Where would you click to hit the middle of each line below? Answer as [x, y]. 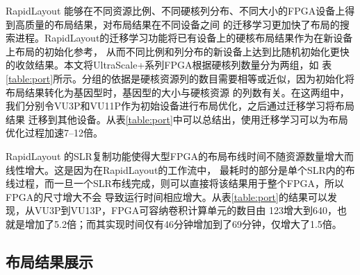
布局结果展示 [49, 261]
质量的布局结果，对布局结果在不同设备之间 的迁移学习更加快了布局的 [182, 24]
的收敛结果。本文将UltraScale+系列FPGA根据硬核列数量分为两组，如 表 [169, 65]
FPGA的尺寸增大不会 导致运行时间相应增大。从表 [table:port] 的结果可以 [166, 196]
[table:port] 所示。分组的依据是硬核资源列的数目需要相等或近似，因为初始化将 [180, 78]
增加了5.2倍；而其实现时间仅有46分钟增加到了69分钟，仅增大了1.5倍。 [183, 223]
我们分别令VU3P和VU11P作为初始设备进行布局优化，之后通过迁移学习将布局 [180, 106]
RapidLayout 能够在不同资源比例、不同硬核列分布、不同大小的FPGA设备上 [175, 10]
